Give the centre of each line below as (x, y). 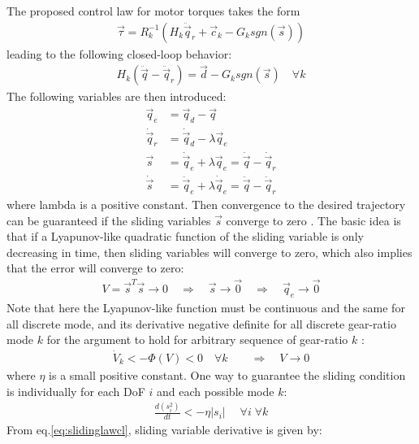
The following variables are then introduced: (117, 96)
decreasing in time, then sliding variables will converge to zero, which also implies (209, 252)
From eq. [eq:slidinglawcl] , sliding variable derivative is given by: (164, 430)
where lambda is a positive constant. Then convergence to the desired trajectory (206, 204)
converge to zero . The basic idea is (313, 220)
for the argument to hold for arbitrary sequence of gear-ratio (197, 340)
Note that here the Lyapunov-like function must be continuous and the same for (206, 307)
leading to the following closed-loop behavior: (119, 53)
